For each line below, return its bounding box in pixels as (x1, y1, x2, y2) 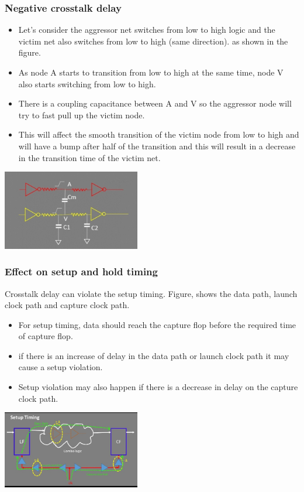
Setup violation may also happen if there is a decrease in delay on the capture (18, 381, 298, 393)
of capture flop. (18, 330, 73, 342)
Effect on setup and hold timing (5, 264, 158, 279)
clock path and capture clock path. (5, 299, 130, 311)
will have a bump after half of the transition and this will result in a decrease (18, 139, 296, 152)
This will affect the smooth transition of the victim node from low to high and (18, 128, 299, 141)
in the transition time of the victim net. (18, 151, 161, 163)
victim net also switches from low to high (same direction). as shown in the (18, 35, 288, 47)
